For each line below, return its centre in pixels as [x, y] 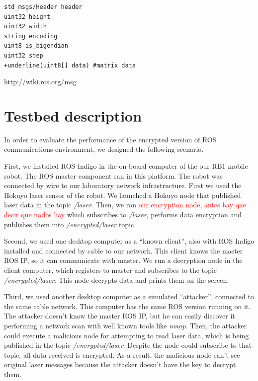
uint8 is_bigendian [36, 46]
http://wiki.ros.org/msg [40, 82]
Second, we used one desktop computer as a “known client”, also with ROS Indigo [129, 241]
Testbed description [73, 115]
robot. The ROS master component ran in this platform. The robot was [113, 175]
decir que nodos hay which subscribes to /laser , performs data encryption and [123, 215]
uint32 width [25, 27]
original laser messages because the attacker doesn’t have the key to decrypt [120, 364]
